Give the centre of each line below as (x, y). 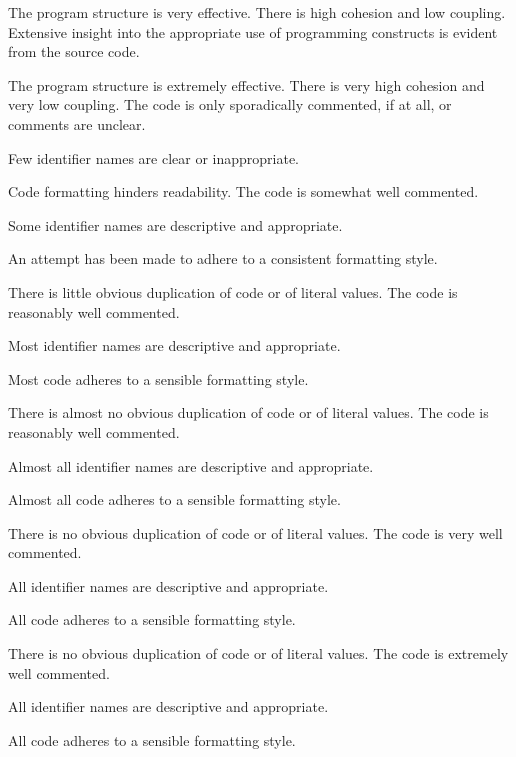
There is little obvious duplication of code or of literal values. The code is (233, 291)
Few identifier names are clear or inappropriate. (154, 157)
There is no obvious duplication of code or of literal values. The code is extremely (258, 653)
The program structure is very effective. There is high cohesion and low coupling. (257, 12)
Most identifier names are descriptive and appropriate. (174, 345)
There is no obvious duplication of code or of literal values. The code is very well (255, 532)
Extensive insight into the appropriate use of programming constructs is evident (253, 31)
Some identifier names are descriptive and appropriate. (175, 224)
